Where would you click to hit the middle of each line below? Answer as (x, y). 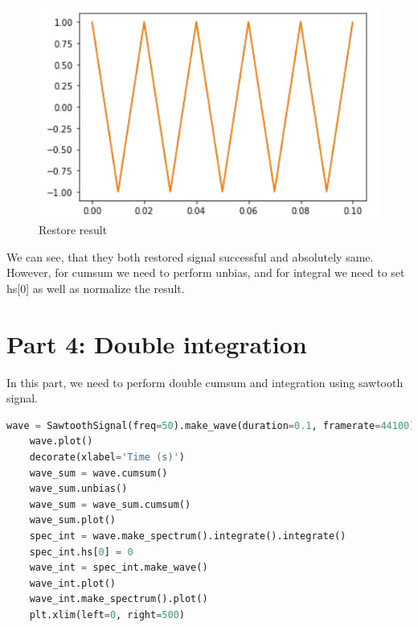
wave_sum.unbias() (78, 489)
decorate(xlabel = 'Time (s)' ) (107, 458)
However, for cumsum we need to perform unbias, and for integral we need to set (206, 272)
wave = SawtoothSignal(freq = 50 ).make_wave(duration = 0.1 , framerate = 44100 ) (211, 425)
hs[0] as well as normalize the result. (96, 288)
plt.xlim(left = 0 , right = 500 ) (107, 615)
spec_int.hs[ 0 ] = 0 (81, 552)
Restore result (73, 230)
